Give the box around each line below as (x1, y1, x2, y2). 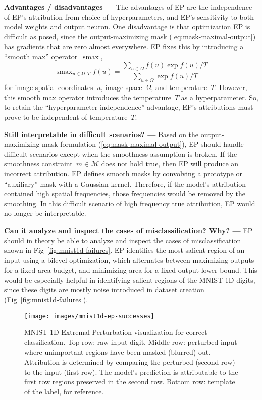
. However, (215, 82, 247, 93)
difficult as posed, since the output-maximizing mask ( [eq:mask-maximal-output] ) (4, 31, 256, 41)
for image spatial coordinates (4, 82, 93, 93)
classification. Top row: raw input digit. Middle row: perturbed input (24, 336, 237, 347)
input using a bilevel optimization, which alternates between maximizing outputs (4, 254, 254, 265)
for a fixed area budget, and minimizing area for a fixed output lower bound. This (4, 264, 257, 275)
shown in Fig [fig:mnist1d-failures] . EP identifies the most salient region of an (4, 245, 245, 255)
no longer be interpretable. (4, 208, 86, 218)
